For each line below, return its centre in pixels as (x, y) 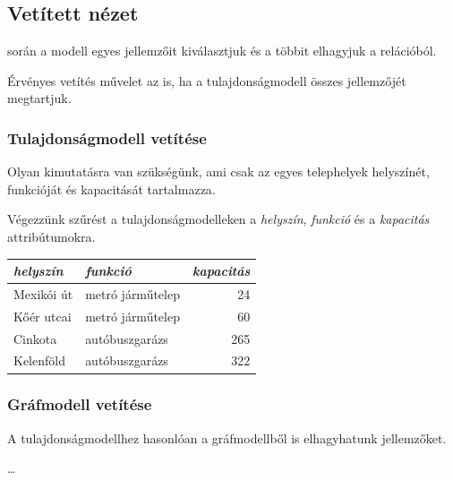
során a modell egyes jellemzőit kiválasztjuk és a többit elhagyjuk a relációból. (222, 51)
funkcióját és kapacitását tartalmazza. (111, 189)
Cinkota (35, 338)
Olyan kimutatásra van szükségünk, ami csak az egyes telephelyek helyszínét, (218, 171)
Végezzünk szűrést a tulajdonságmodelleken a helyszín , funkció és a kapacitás (218, 219)
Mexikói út (43, 293)
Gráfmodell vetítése (80, 404)
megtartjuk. (39, 98)
